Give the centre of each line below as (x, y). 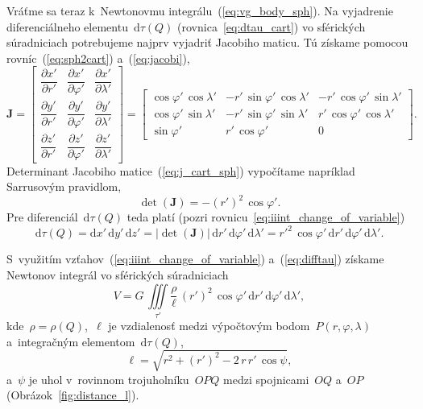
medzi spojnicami (266, 379)
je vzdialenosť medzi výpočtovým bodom (209, 325)
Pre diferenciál (42, 217)
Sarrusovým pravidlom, (64, 186)
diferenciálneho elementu (67, 26)
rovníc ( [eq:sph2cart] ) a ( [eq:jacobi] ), (98, 58)
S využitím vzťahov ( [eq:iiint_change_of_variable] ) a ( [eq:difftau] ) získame (195, 259)
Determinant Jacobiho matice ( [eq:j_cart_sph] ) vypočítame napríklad (181, 170)
